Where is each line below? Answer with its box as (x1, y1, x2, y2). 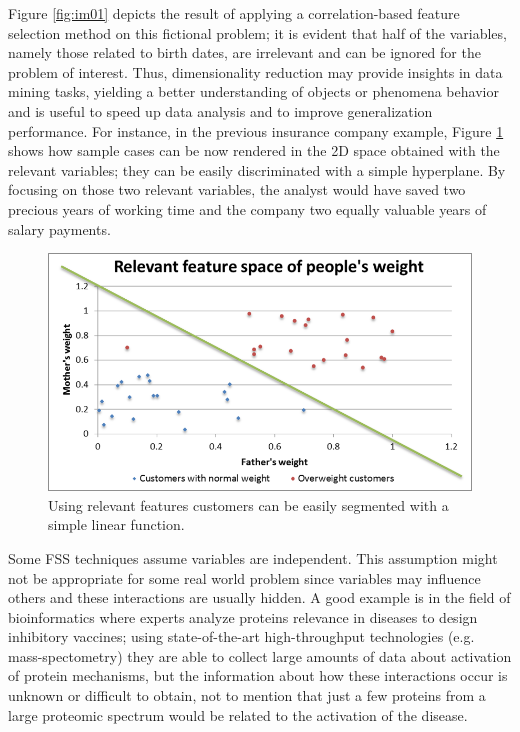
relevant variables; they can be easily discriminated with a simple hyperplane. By (8, 159, 506, 180)
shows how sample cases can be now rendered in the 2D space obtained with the (8, 140, 500, 161)
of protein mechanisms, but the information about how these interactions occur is (8, 665, 508, 686)
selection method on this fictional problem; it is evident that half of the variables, (8, 22, 507, 43)
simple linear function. (48, 514, 185, 535)
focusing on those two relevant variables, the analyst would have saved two (8, 179, 466, 200)
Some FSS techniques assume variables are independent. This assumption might (8, 547, 498, 568)
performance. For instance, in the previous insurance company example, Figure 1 (8, 120, 504, 141)
